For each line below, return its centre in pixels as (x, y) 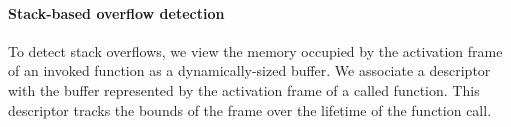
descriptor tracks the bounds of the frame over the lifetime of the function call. (250, 109)
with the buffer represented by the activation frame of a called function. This (244, 89)
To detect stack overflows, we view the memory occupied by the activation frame (255, 50)
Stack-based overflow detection (116, 12)
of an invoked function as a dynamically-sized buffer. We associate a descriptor (249, 70)
